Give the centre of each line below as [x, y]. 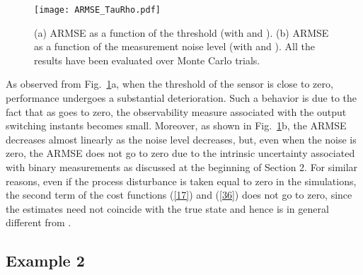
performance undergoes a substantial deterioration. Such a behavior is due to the [181, 98]
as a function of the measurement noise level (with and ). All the [174, 46]
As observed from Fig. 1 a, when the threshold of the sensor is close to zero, [169, 84]
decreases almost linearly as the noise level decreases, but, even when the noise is [181, 139]
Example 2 [45, 261]
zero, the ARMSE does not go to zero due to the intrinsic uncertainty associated [180, 153]
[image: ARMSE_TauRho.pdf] [97, 10]
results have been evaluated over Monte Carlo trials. [147, 60]
